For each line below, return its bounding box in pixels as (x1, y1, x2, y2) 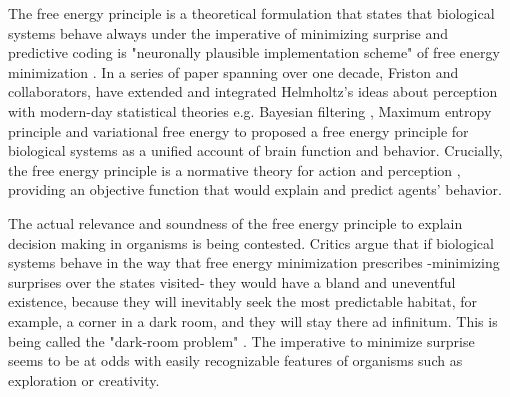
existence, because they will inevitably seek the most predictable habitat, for (8, 291, 477, 312)
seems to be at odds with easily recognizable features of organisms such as (8, 350, 463, 371)
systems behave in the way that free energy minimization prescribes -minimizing (8, 252, 500, 273)
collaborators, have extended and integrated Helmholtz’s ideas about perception (8, 81, 498, 102)
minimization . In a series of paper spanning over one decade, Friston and (8, 61, 459, 82)
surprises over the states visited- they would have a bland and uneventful (8, 271, 456, 292)
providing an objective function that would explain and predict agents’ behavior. (8, 179, 502, 200)
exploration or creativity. (8, 369, 160, 390)
